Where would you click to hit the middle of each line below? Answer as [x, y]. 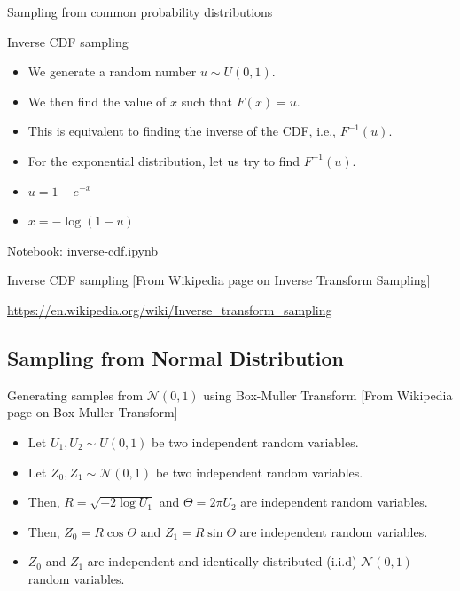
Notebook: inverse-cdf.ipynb [83, 250]
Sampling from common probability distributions [140, 12]
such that [207, 101]
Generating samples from [75, 394]
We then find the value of [97, 101]
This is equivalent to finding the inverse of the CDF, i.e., [182, 131]
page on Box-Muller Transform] [93, 412]
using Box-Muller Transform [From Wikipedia [328, 394]
